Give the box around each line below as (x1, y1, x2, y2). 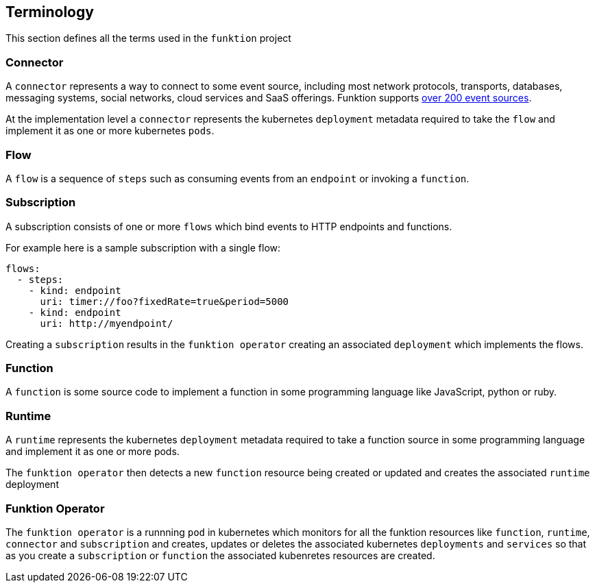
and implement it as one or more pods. (5, 445, 180, 458)
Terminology (5, 3, 94, 21)
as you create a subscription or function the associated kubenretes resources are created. (5, 549, 435, 561)
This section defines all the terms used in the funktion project (5, 32, 291, 45)
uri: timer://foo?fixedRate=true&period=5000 (40, 295, 289, 307)
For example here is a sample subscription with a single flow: (5, 241, 281, 254)
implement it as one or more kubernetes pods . (5, 125, 215, 137)
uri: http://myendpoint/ (40, 317, 173, 329)
